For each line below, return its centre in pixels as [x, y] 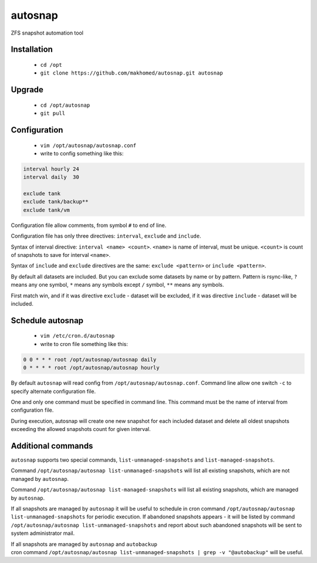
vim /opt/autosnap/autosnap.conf [88, 145]
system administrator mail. [43, 533]
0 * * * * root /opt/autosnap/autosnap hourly [91, 368]
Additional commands [52, 446]
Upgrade [27, 90]
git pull [53, 113]
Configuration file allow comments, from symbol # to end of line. [89, 225]
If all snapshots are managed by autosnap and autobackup [84, 544]
